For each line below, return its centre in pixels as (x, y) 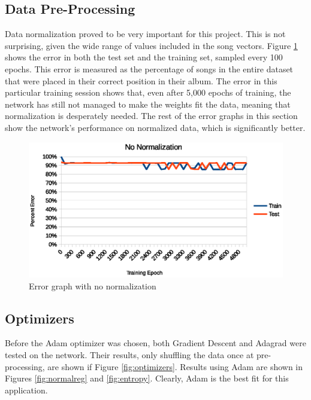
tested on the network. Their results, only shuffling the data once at (129, 355)
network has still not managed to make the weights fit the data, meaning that (148, 104)
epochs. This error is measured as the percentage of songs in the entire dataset (149, 68)
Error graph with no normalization (93, 286)
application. (26, 390)
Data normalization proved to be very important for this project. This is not (145, 34)
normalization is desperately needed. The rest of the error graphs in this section (151, 116)
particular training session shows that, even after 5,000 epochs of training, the (148, 92)
